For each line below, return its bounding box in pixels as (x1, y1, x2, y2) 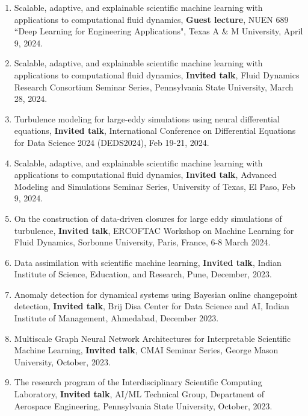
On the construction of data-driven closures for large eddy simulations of (14, 212, 282, 224)
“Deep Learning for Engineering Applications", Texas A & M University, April (14, 25, 303, 37)
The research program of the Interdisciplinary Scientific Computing (14, 376, 262, 388)
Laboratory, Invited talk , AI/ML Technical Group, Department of (14, 388, 264, 400)
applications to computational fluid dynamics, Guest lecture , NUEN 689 (14, 13, 289, 25)
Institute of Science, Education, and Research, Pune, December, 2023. (14, 268, 272, 280)
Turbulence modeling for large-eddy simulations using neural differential (14, 112, 280, 125)
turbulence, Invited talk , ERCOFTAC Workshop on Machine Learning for (14, 224, 294, 236)
